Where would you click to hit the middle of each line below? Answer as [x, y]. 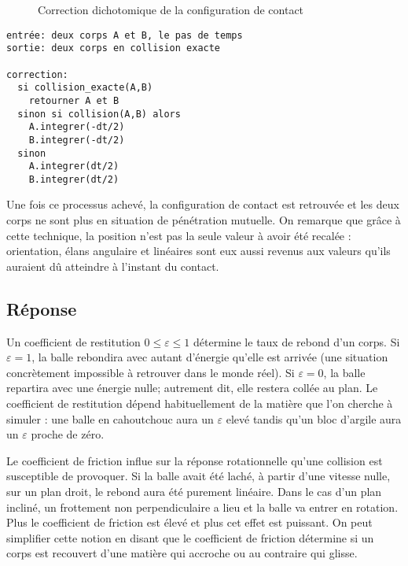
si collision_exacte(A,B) [85, 88]
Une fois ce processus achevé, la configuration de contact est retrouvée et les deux [203, 204]
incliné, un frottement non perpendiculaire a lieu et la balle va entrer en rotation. [202, 507]
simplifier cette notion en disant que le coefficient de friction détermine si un [190, 537]
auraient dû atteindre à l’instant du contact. [113, 266]
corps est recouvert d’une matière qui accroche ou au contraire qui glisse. [182, 553]
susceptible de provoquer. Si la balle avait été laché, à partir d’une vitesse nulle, [198, 476]
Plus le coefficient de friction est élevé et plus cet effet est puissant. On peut [189, 522]
